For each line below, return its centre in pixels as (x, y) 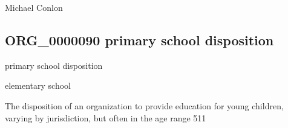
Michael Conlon (34, 7)
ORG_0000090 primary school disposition (139, 40)
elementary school (38, 85)
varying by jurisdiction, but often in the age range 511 (106, 117)
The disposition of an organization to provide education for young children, (144, 105)
